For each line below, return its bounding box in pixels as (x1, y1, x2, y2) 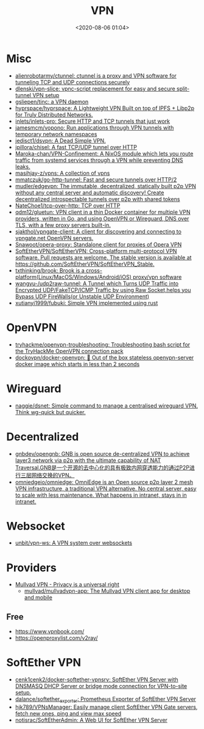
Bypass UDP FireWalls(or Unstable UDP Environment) (15, 293, 150, 300)
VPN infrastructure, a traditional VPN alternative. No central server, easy (15, 485, 197, 492)
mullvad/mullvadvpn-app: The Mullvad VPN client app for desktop (24, 587, 191, 595)
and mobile (24, 594, 53, 601)
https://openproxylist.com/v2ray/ (15, 634, 98, 642)
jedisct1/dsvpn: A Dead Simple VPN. (15, 137, 106, 144)
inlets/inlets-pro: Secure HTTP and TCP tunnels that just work (15, 117, 171, 125)
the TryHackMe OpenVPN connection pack (15, 347, 124, 354)
